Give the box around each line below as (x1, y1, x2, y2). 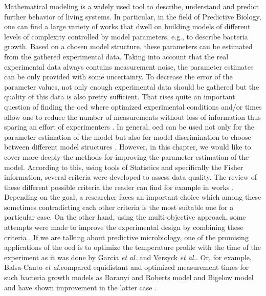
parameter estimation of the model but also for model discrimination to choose (4, 131, 251, 142)
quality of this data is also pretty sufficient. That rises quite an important (4, 91, 235, 102)
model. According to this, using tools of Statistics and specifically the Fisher (4, 161, 243, 172)
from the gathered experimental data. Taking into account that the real (4, 51, 229, 61)
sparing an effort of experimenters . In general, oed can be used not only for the (4, 121, 254, 132)
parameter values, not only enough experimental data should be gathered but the (4, 81, 259, 92)
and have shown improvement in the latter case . (4, 282, 157, 292)
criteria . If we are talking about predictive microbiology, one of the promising (4, 231, 249, 242)
